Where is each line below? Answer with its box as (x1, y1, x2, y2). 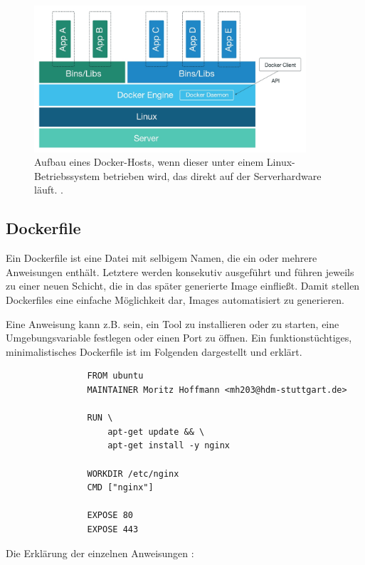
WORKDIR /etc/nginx (87, 468, 179, 479)
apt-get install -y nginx (107, 440, 230, 451)
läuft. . (34, 182, 63, 197)
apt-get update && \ (107, 426, 205, 437)
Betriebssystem (34, 168, 100, 183)
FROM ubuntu (87, 371, 144, 381)
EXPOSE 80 (87, 510, 133, 521)
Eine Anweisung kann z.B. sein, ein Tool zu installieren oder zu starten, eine (6, 316, 339, 331)
